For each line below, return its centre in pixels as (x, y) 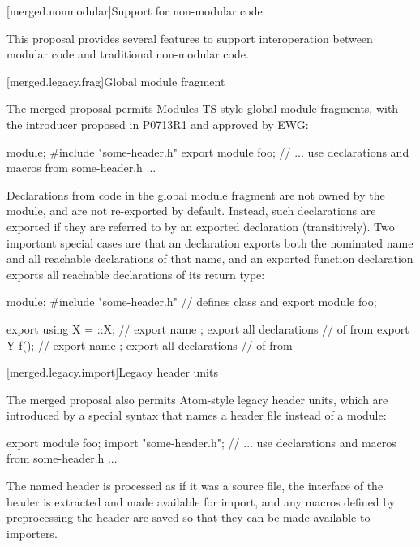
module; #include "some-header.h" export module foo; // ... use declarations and (208, 151)
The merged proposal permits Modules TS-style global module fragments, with (203, 108)
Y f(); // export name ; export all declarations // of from (150, 345)
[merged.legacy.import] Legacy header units (112, 372)
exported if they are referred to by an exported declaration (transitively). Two (201, 226)
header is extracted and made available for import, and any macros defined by (201, 501)
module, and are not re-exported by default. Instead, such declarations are (191, 211)
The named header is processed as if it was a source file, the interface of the (195, 486)
